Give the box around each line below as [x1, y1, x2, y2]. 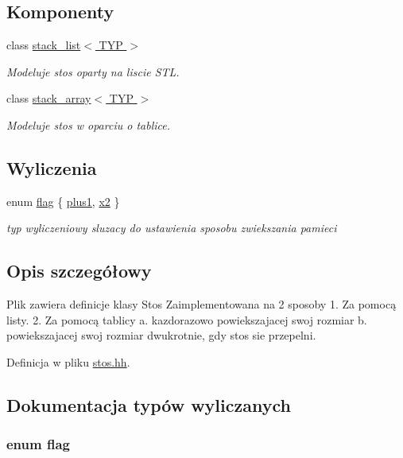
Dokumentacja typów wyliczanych [6, 392, 291, 417]
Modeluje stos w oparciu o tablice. [6, 116, 170, 133]
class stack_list [6, 37, 81, 53]
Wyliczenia [6, 155, 97, 180]
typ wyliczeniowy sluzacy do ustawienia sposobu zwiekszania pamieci [6, 219, 337, 236]
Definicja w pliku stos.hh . [6, 353, 130, 370]
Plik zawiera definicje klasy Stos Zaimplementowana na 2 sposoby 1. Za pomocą [6, 296, 397, 312]
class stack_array [6, 90, 91, 107]
